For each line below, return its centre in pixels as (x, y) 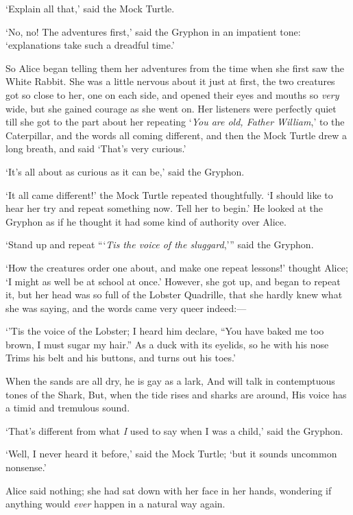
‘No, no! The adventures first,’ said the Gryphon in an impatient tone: (153, 31)
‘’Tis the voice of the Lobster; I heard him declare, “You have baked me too (165, 331)
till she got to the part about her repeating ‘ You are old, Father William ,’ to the (175, 122)
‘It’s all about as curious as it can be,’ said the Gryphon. (125, 171)
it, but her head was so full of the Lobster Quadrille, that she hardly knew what (174, 295)
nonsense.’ (26, 467)
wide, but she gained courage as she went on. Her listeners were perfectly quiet (171, 108)
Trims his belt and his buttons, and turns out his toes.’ (121, 358)
